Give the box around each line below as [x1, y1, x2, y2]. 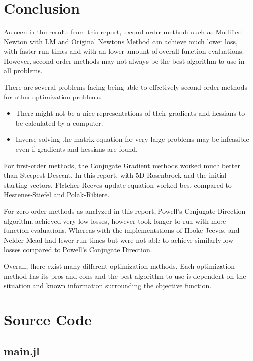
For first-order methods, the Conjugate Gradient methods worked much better [4, 160, 240, 170]
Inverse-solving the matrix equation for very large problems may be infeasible [15, 134, 249, 144]
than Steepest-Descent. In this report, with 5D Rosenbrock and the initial [4, 170, 227, 180]
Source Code [4, 309, 92, 329]
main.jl [4, 343, 40, 358]
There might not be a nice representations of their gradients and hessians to [15, 108, 245, 118]
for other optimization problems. [4, 91, 102, 101]
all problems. [4, 65, 43, 75]
